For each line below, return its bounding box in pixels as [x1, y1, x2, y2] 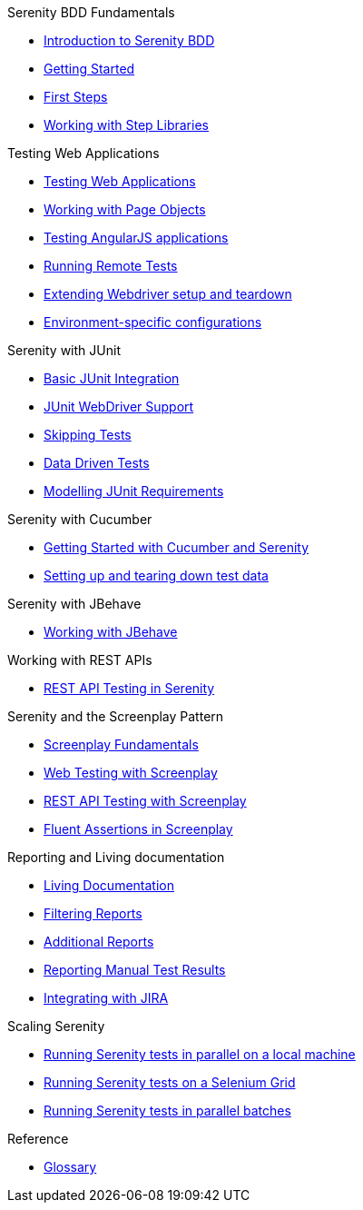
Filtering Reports [44, 906, 142, 921]
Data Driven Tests [44, 455, 150, 471]
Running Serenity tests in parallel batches [44, 1103, 291, 1118]
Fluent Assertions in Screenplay [44, 821, 233, 837]
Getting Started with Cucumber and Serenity [44, 540, 309, 555]
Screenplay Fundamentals [44, 737, 199, 752]
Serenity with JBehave [7, 596, 142, 611]
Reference [7, 1131, 69, 1146]
